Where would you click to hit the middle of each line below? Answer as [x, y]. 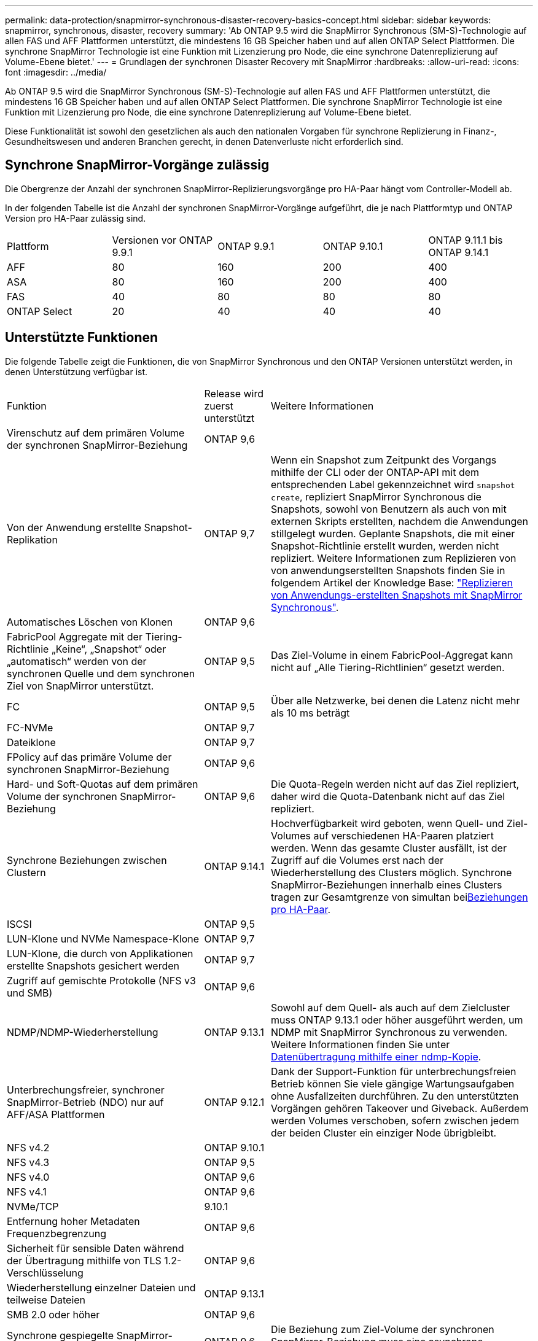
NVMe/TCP [33, 1206]
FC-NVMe [30, 727]
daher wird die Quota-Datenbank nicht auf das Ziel [388, 796]
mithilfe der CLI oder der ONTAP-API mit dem [375, 472]
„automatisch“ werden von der [77, 661]
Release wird [234, 393]
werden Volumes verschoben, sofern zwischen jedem [395, 1120]
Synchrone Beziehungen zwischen [87, 860]
